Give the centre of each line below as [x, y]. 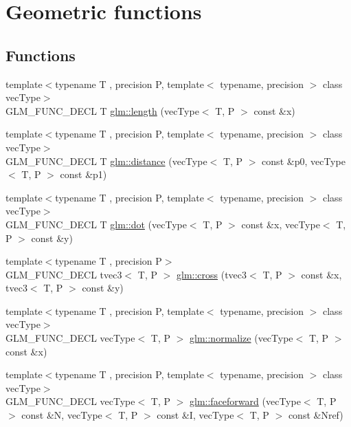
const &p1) [83, 174]
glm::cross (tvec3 [212, 274]
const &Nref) [316, 415]
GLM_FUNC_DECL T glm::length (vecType [102, 110]
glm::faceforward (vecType [245, 401]
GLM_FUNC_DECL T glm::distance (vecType [106, 161]
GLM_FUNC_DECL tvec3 [64, 274]
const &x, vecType [281, 224]
